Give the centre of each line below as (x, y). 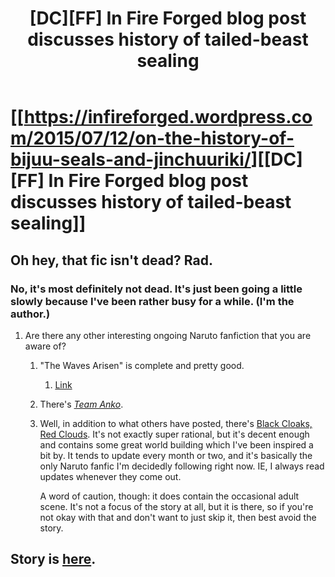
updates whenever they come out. (110, 476)
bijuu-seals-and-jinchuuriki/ (131, 159)
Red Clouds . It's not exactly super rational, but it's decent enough (174, 434)
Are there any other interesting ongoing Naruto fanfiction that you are (168, 335)
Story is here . (53, 559)
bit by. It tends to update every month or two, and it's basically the (176, 455)
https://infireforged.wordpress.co (168, 117)
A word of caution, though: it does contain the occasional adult (169, 496)
